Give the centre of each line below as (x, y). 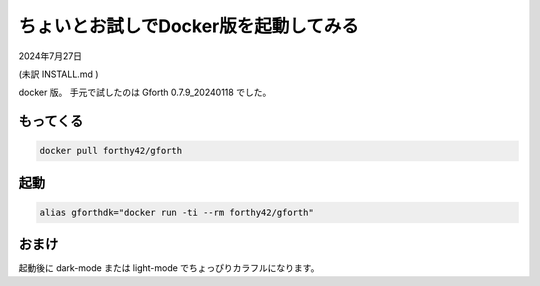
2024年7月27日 (50, 56)
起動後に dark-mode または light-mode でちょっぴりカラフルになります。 (169, 268)
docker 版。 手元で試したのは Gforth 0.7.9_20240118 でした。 (145, 92)
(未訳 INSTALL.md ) (58, 74)
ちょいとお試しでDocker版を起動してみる (188, 26)
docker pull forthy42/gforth (111, 151)
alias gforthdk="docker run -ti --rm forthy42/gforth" (176, 212)
